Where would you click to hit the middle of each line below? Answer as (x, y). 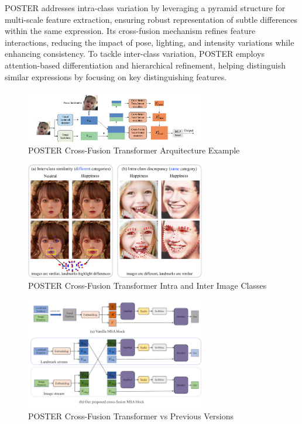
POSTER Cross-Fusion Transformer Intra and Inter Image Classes (147, 285)
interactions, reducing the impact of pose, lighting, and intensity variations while (150, 42)
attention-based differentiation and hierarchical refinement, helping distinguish (145, 65)
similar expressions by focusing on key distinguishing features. (116, 76)
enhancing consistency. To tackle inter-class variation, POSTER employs (135, 54)
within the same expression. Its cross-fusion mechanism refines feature (130, 31)
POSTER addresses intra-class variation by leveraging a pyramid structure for (145, 8)
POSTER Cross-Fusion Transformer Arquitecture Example (134, 150)
